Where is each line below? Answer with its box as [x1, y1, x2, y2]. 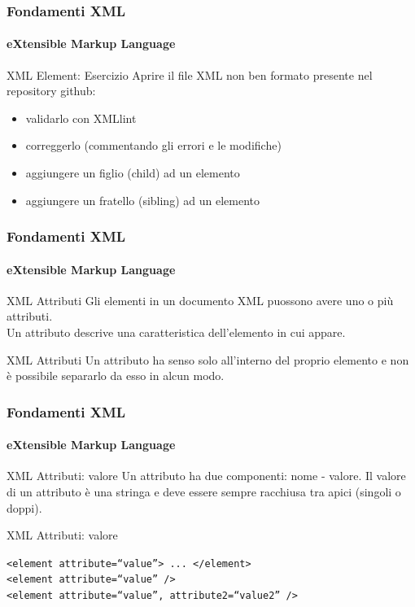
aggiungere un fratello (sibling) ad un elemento [25, 191, 260, 208]
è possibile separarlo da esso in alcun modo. [7, 367, 225, 384]
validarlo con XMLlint [25, 109, 137, 126]
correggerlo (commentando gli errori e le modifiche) [25, 137, 282, 154]
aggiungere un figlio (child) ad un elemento [25, 164, 240, 181]
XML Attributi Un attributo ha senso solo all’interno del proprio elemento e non [7, 351, 409, 368]
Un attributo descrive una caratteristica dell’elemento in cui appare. [7, 324, 346, 341]
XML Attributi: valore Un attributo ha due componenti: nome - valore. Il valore [7, 467, 406, 484]
